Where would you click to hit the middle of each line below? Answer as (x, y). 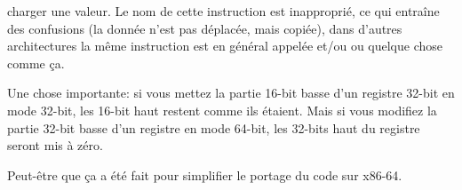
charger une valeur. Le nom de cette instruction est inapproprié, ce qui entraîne (223, 11)
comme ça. (36, 63)
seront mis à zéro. (55, 145)
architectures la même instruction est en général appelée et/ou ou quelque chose (225, 46)
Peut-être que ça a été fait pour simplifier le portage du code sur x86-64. (205, 174)
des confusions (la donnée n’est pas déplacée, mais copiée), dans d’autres (205, 28)
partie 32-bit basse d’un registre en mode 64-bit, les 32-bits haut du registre (214, 127)
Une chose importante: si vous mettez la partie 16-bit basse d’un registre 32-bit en (231, 93)
